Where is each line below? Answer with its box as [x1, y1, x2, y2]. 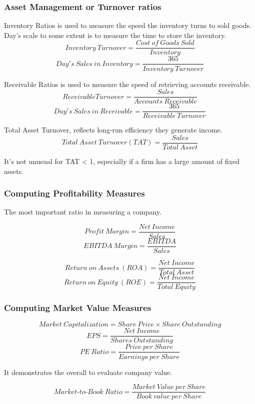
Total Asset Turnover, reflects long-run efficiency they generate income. [4, 124, 222, 135]
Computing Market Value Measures [4, 301, 151, 314]
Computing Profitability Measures [4, 187, 145, 199]
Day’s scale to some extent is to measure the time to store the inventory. [4, 29, 226, 40]
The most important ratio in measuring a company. [4, 206, 161, 217]
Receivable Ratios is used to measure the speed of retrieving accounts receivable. [4, 78, 251, 89]
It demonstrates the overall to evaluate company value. [4, 366, 172, 377]
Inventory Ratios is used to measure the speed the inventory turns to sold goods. [4, 20, 251, 30]
